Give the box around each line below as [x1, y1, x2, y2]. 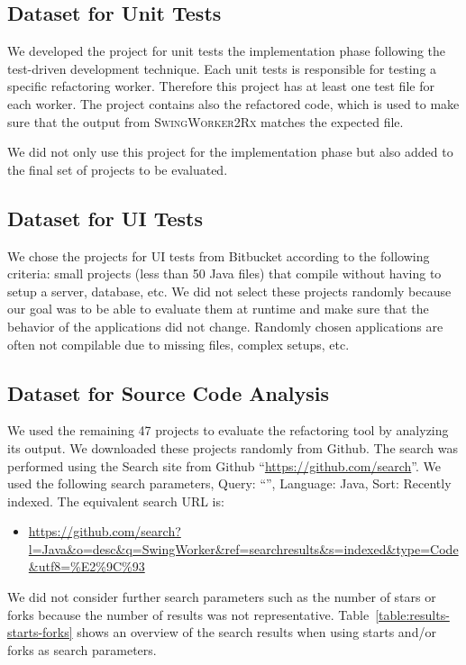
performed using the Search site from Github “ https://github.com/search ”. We [7, 456, 441, 475]
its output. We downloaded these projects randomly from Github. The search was [7, 438, 458, 457]
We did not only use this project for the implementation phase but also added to [7, 142, 453, 161]
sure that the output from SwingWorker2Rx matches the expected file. [7, 112, 404, 131]
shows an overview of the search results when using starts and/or [77, 623, 436, 642]
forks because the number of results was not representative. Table [7, 605, 370, 624]
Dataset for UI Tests [7, 204, 203, 232]
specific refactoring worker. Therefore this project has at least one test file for [7, 77, 434, 96]
